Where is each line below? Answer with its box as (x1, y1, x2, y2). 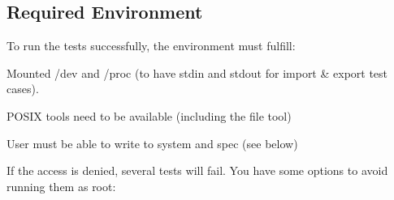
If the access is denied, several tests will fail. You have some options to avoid (6, 162, 388, 179)
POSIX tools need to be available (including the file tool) (6, 107, 292, 124)
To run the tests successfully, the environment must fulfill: (6, 37, 296, 54)
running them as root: (6, 177, 116, 194)
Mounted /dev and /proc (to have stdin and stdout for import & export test (6, 64, 388, 81)
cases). (6, 80, 39, 97)
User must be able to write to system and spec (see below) (6, 134, 298, 151)
